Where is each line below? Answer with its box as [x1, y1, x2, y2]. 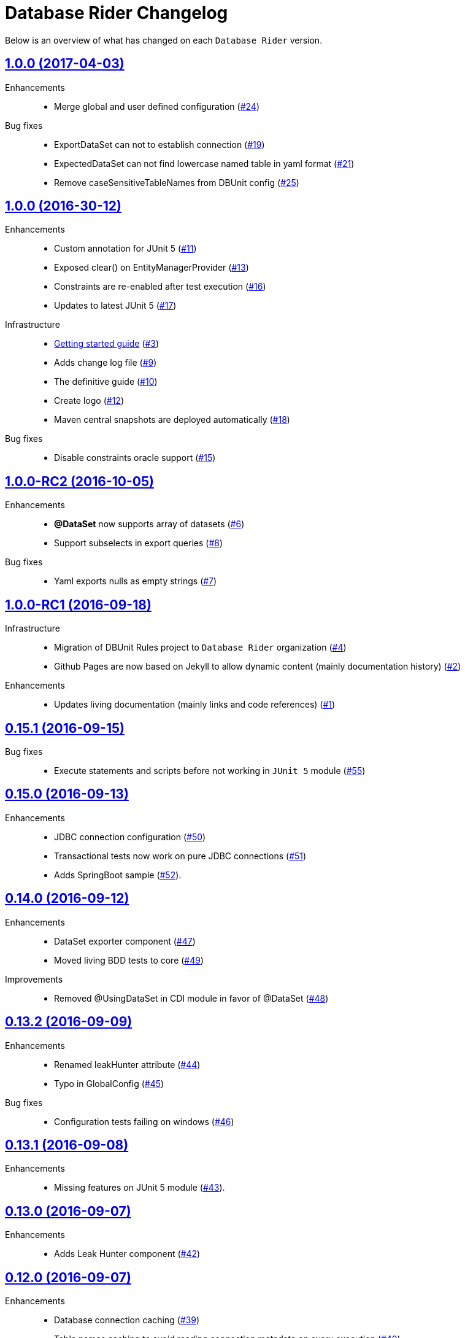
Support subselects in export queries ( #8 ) [54, 538, 223, 549]
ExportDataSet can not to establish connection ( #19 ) [54, 139, 265, 150]
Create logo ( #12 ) [54, 395, 124, 406]
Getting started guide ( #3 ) [54, 338, 159, 349]
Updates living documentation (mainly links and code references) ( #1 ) [54, 699, 336, 710]
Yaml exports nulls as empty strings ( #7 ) [54, 576, 217, 587]
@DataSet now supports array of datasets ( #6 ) [54, 519, 245, 530]
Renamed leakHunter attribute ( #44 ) [54, 1059, 201, 1070]
